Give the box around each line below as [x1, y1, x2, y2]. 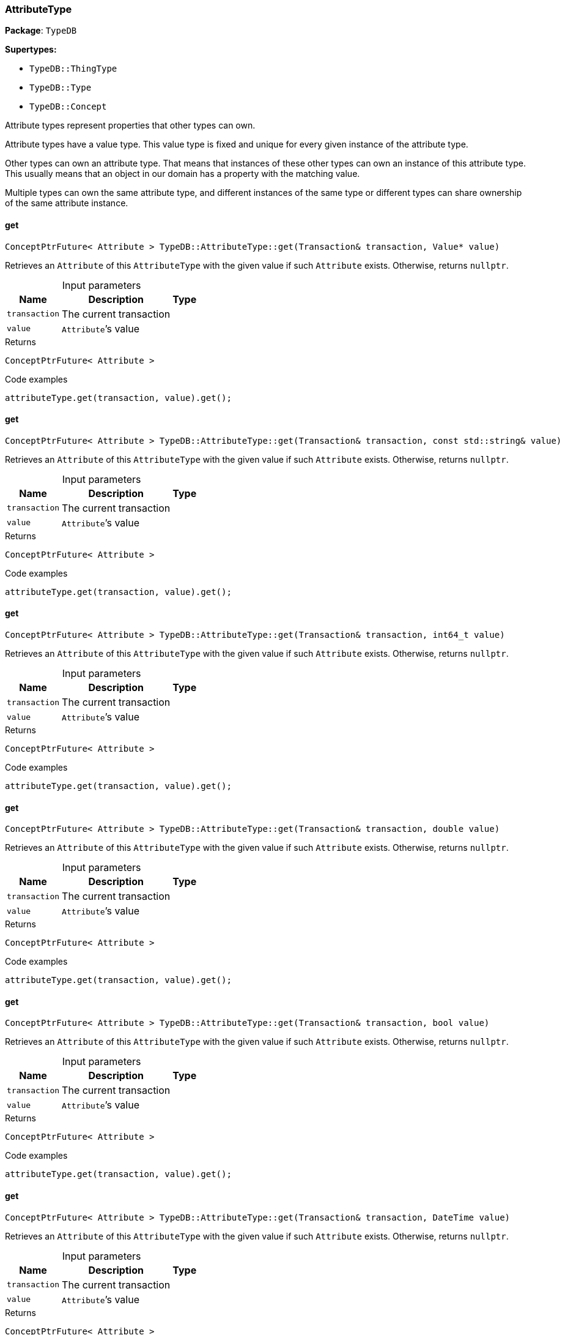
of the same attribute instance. [5, 198, 128, 209]
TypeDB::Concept [29, 102, 107, 112]
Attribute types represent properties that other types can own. [5, 120, 256, 131]
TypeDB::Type [29, 83, 92, 93]
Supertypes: [5, 44, 57, 55]
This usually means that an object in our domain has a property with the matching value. [5, 168, 360, 179]
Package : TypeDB [5, 25, 77, 36]
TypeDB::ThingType [29, 64, 117, 74]
